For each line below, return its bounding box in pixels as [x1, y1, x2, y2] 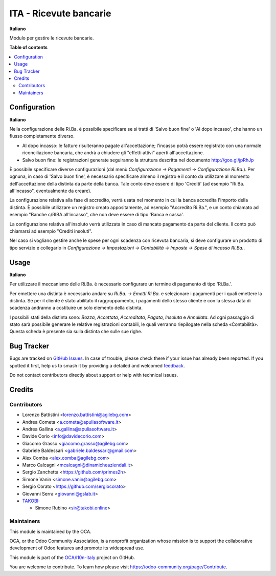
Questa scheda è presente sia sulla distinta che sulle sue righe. [9, 328, 143, 335]
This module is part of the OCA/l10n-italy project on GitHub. [9, 554, 135, 561]
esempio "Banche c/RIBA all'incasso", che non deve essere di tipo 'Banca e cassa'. [9, 212, 184, 218]
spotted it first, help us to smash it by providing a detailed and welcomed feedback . [9, 362, 185, 368]
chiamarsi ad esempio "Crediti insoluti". [9, 228, 93, 234]
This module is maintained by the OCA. [9, 528, 91, 534]
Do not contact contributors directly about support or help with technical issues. [9, 372, 178, 378]
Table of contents [9, 44, 48, 51]
